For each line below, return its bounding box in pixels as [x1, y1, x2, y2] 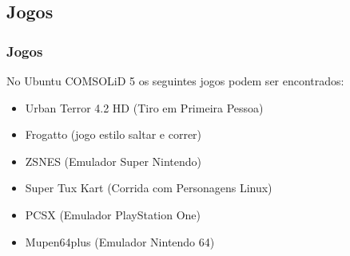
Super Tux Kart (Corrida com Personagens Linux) [25, 179, 272, 196]
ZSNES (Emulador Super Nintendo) [25, 152, 202, 169]
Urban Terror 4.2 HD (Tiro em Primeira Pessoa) [25, 99, 264, 116]
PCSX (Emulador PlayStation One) [25, 206, 201, 223]
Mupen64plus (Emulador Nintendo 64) [25, 233, 215, 250]
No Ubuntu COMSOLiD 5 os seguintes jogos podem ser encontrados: [6, 73, 344, 89]
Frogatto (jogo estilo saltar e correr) [25, 126, 202, 143]
